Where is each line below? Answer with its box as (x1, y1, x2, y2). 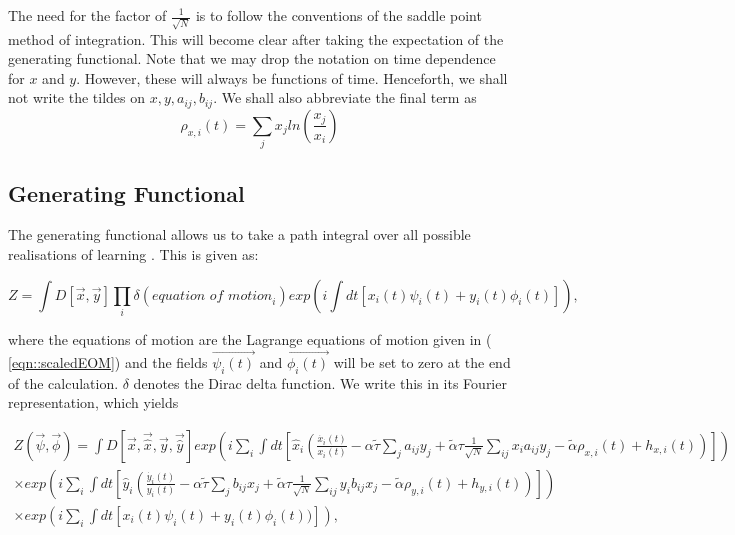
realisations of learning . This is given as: (8, 244, 259, 265)
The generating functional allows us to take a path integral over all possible (8, 224, 471, 245)
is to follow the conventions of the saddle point (195, 5, 482, 25)
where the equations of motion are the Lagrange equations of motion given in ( (8, 328, 492, 349)
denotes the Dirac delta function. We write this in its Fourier (133, 372, 507, 393)
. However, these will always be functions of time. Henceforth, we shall (76, 67, 508, 88)
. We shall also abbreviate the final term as (213, 87, 477, 108)
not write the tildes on (8, 87, 146, 108)
